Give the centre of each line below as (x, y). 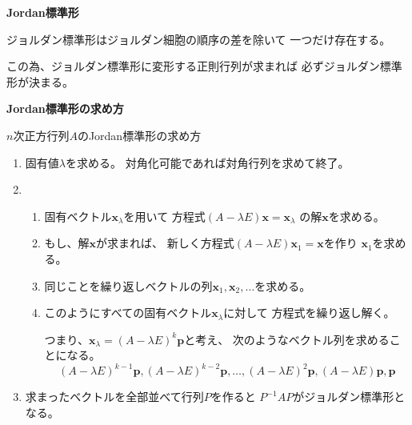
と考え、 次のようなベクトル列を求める (287, 339)
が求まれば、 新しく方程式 (165, 243)
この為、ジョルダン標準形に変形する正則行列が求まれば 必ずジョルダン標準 (204, 66)
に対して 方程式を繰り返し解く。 (309, 313)
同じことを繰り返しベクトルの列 (128, 285)
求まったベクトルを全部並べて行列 (114, 397)
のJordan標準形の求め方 (139, 135)
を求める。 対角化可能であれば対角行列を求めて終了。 (207, 162)
